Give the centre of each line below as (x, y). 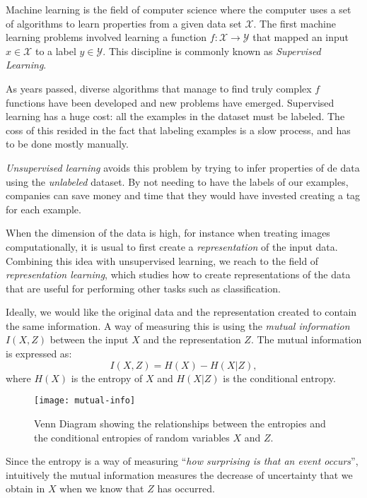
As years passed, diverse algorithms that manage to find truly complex (159, 88)
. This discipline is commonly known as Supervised (212, 51)
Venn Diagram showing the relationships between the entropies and (180, 423)
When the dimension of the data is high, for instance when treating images (168, 233)
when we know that (102, 488)
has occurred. (186, 488)
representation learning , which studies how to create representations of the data (178, 274)
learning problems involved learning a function (106, 37)
